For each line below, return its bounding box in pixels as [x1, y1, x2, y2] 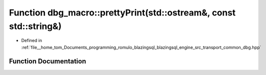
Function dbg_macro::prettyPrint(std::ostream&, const [9, 7, 236, 18]
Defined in [21, 38, 42, 44]
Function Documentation [9, 57, 86, 65]
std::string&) [9, 21, 62, 31]
